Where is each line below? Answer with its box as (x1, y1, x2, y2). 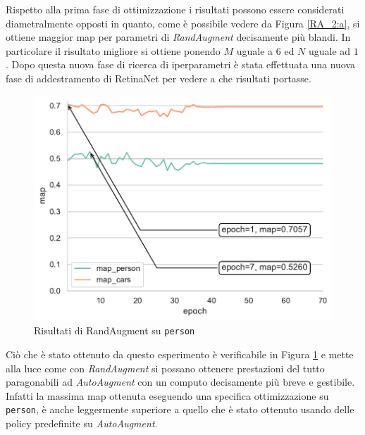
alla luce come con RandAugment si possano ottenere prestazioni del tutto (6, 360, 325, 375)
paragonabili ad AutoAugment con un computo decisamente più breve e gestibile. (6, 374, 355, 389)
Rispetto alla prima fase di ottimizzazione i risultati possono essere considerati (6, 2, 345, 16)
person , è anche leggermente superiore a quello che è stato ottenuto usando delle (6, 402, 354, 417)
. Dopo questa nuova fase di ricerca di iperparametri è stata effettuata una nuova (6, 57, 356, 72)
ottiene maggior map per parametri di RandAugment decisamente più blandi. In (6, 30, 351, 44)
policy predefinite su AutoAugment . (6, 416, 158, 431)
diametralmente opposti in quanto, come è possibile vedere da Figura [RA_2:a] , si (6, 15, 360, 30)
